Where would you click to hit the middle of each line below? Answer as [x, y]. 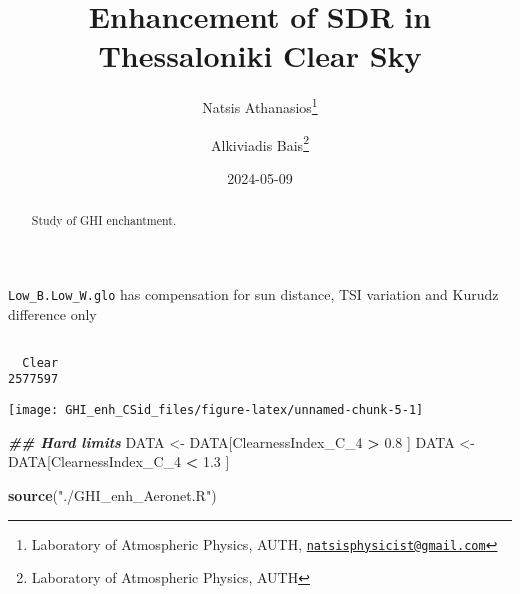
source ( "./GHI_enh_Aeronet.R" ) [112, 494]
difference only [52, 313]
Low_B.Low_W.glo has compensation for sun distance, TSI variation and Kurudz [253, 293]
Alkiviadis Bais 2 [260, 143]
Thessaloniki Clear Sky [260, 55]
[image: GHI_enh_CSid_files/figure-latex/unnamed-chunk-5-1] [216, 410]
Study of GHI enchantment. [104, 220]
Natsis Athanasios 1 [260, 105]
